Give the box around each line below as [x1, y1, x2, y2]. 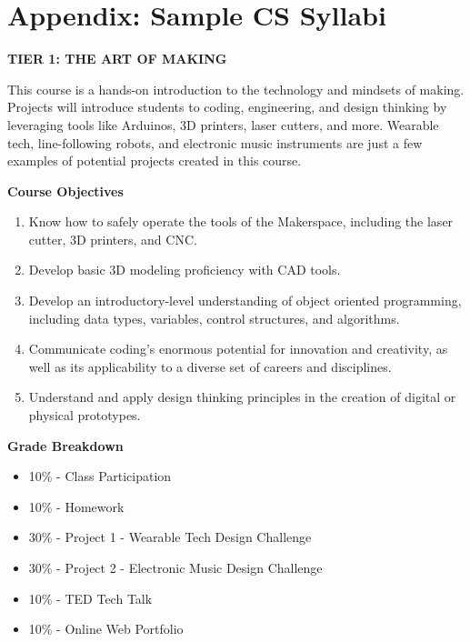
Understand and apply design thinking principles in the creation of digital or [28, 387, 456, 406]
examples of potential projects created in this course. [7, 151, 302, 170]
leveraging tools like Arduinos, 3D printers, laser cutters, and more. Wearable [7, 115, 439, 134]
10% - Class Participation [28, 466, 172, 486]
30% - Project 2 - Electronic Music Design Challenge [28, 558, 323, 577]
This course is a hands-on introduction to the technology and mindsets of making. [7, 79, 465, 98]
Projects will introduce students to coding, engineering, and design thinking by [7, 97, 447, 116]
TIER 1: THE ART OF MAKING [7, 49, 227, 68]
